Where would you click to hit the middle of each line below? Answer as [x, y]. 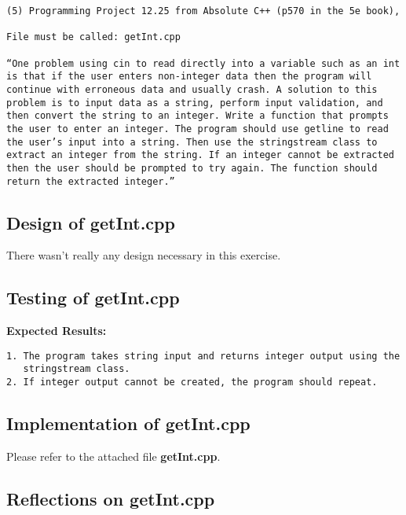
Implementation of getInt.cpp [128, 423]
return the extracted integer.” [91, 181]
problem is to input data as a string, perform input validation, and [195, 103]
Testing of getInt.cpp [93, 298]
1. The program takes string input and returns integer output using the [203, 356]
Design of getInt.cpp [91, 222]
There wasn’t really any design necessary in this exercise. [144, 255]
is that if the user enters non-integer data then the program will [189, 77]
